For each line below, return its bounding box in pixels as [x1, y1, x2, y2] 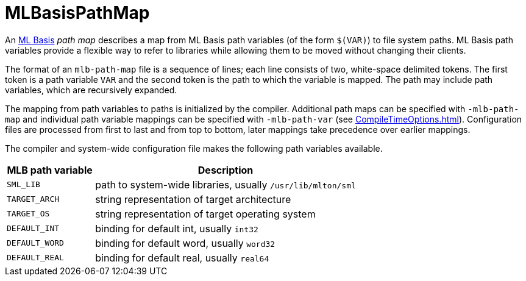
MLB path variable [7, 163, 93, 176]
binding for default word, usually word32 [95, 237, 275, 249]
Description [197, 163, 254, 176]
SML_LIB [7, 180, 40, 190]
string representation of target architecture [95, 193, 291, 205]
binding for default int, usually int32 [95, 222, 258, 235]
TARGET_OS [7, 209, 50, 219]
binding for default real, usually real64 [95, 251, 269, 264]
